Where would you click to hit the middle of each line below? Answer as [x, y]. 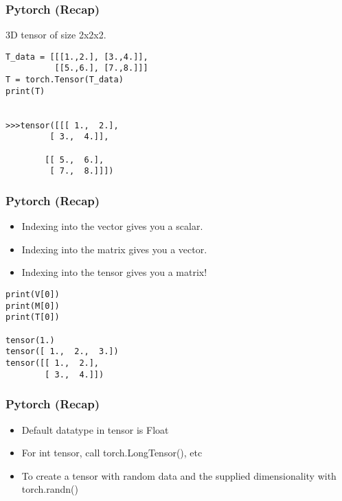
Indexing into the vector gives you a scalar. [112, 226]
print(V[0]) [33, 295]
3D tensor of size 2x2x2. [56, 35]
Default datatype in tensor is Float [95, 429]
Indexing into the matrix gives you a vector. [114, 249]
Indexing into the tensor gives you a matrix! [114, 272]
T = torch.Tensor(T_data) [65, 80]
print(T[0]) [33, 317]
